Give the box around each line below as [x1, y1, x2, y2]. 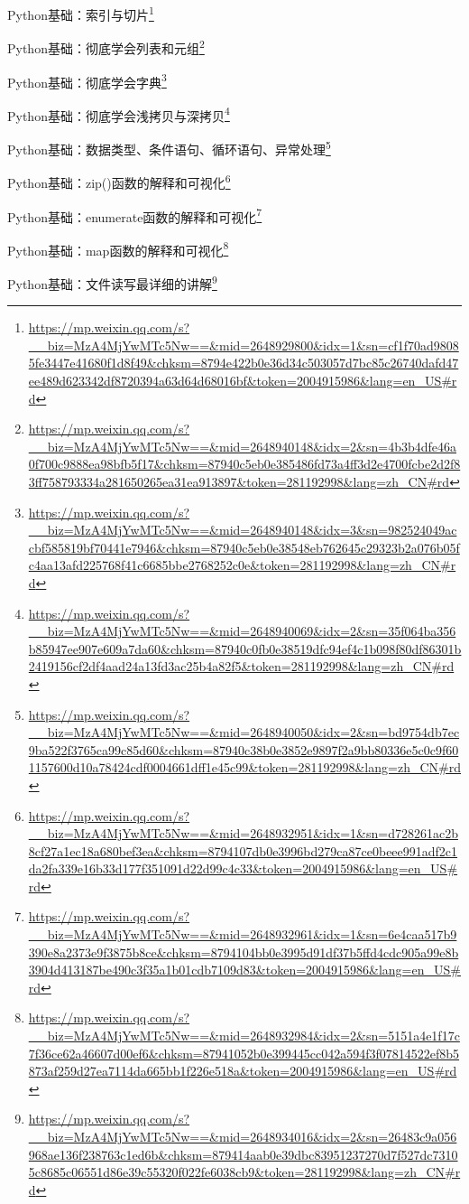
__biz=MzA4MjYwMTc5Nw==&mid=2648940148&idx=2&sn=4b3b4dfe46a [28, 436, 457, 455]
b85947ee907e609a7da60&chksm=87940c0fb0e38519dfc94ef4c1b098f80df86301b [28, 639, 462, 658]
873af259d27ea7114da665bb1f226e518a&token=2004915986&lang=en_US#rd [28, 1061, 457, 1080]
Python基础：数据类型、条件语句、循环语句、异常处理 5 [7, 137, 331, 158]
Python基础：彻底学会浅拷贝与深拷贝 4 [7, 103, 230, 125]
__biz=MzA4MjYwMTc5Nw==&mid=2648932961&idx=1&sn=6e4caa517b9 [28, 925, 457, 944]
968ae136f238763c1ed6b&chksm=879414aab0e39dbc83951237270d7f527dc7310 [28, 1144, 458, 1163]
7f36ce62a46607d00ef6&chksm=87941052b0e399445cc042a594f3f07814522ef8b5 [28, 1043, 460, 1062]
